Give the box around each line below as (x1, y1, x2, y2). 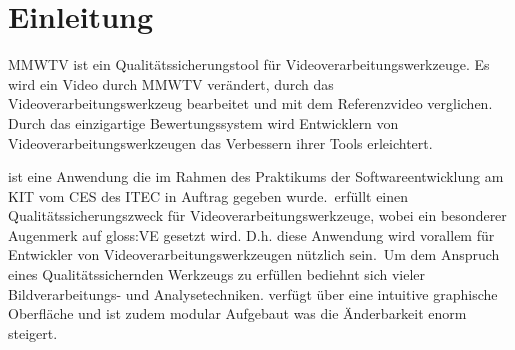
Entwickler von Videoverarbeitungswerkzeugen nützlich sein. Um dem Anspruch (8, 244, 500, 265)
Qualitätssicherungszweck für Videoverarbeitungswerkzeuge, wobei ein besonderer (8, 205, 507, 226)
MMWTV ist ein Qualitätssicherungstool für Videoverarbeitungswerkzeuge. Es (8, 54, 490, 75)
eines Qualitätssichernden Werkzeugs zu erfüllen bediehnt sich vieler (8, 264, 426, 285)
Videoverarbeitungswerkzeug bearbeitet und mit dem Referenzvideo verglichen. (8, 93, 493, 114)
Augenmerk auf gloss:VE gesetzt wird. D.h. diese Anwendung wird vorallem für (8, 224, 495, 245)
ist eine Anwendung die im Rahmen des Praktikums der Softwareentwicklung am (8, 166, 504, 187)
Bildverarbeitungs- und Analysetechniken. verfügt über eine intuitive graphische (8, 283, 498, 304)
